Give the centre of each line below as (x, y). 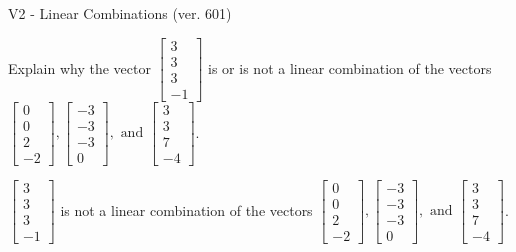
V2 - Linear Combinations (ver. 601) (120, 13)
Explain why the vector (79, 67)
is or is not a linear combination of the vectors (350, 67)
